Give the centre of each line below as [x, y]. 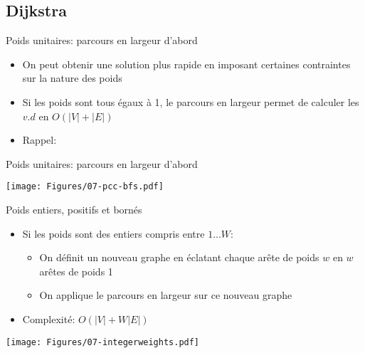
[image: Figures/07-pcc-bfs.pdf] [85, 187]
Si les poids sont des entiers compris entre [113, 233]
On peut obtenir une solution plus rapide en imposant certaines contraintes [186, 64]
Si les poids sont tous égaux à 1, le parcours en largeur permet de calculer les [191, 101]
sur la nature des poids [72, 78]
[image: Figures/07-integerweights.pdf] [103, 342]
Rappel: [39, 140]
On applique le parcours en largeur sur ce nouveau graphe [166, 295]
